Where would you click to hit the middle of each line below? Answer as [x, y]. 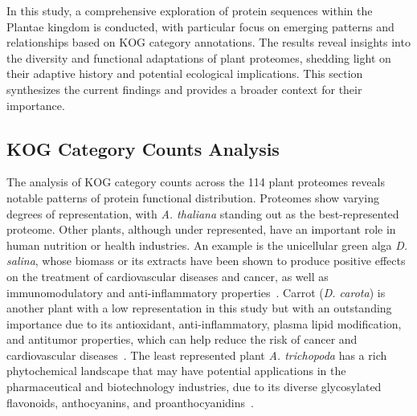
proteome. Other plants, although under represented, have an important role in [201, 229]
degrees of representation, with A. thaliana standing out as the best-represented [203, 213]
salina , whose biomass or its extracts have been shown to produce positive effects [206, 261]
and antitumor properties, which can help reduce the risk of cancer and [182, 339]
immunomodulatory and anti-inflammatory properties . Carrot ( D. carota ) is [196, 292]
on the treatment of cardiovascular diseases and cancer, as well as [168, 276]
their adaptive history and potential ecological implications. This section [185, 73]
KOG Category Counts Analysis [143, 148]
